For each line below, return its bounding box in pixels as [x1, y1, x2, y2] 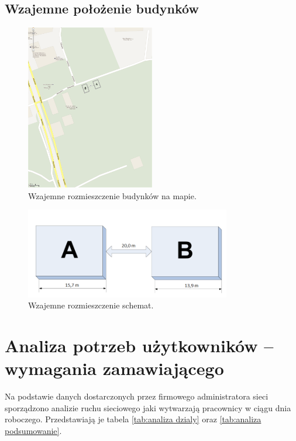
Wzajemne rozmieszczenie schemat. [28, 299, 154, 311]
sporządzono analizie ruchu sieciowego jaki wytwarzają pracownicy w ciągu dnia [5, 401, 291, 414]
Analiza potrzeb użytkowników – [5, 334, 274, 357]
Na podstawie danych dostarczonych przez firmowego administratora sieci [5, 390, 269, 402]
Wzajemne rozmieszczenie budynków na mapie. [28, 189, 197, 202]
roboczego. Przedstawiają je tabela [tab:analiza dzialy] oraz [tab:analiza [5, 413, 261, 425]
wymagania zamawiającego [5, 356, 224, 380]
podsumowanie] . [5, 425, 62, 436]
